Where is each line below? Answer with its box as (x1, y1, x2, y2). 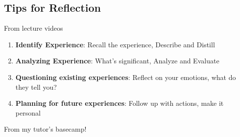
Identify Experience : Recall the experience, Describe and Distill (15, 39, 215, 49)
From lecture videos (4, 23, 63, 33)
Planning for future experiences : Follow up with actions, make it (15, 98, 224, 108)
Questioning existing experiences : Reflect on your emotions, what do (15, 72, 236, 82)
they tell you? (15, 81, 57, 92)
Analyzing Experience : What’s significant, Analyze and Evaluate (15, 56, 219, 66)
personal (15, 107, 41, 117)
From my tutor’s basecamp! (4, 124, 87, 134)
